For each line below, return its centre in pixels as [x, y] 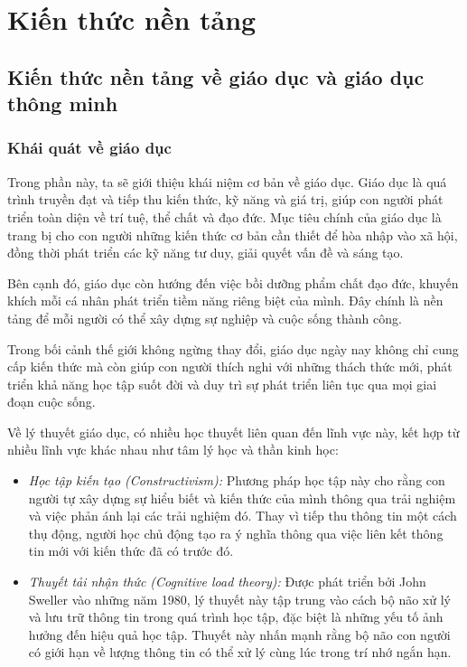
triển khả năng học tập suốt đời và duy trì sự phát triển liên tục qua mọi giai [222, 384]
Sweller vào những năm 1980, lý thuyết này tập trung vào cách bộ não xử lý [239, 599]
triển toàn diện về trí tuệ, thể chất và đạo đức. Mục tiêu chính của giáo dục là [224, 216]
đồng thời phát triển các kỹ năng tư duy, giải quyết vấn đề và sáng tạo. [205, 253]
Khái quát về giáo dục [89, 148]
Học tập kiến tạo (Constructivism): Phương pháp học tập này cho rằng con [237, 480]
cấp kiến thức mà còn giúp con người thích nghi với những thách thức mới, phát [230, 366]
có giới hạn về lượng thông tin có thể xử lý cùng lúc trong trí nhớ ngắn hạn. [240, 652]
